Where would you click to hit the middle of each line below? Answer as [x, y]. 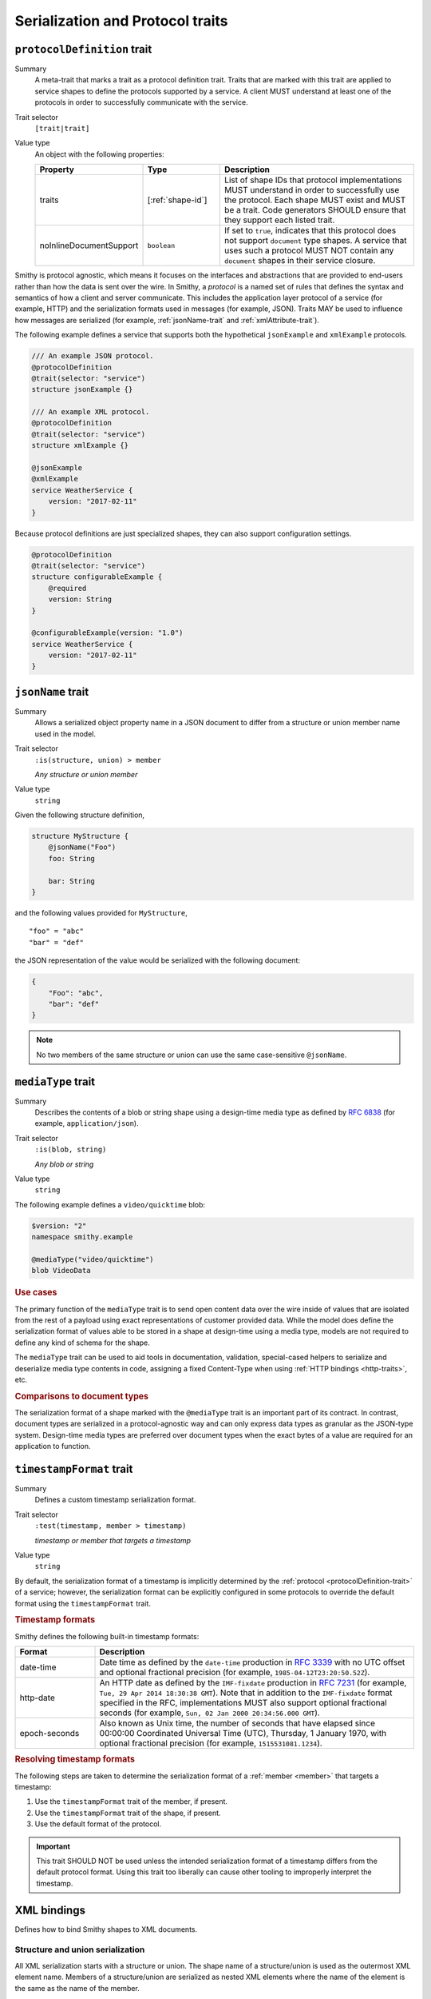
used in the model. [65, 734]
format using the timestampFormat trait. [83, 1603]
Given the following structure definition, [80, 815]
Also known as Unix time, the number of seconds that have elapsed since [237, 1723]
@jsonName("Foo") [82, 847]
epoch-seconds [49, 1733]
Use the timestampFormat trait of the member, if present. [131, 1801]
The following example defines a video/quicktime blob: [110, 1204]
